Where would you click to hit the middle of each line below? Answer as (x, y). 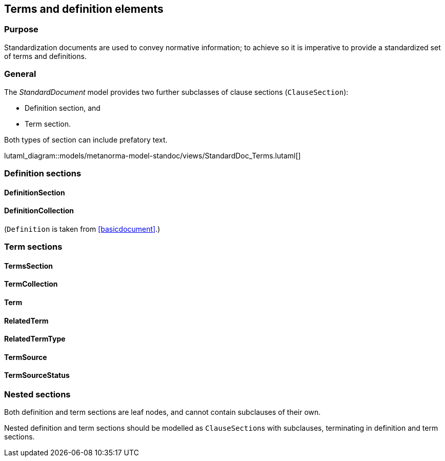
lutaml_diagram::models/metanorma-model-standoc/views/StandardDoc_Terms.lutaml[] (153, 155)
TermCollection (31, 284)
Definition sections (43, 173)
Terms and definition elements (84, 9)
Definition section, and (63, 108)
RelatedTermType (35, 339)
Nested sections (37, 394)
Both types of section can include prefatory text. (86, 139)
